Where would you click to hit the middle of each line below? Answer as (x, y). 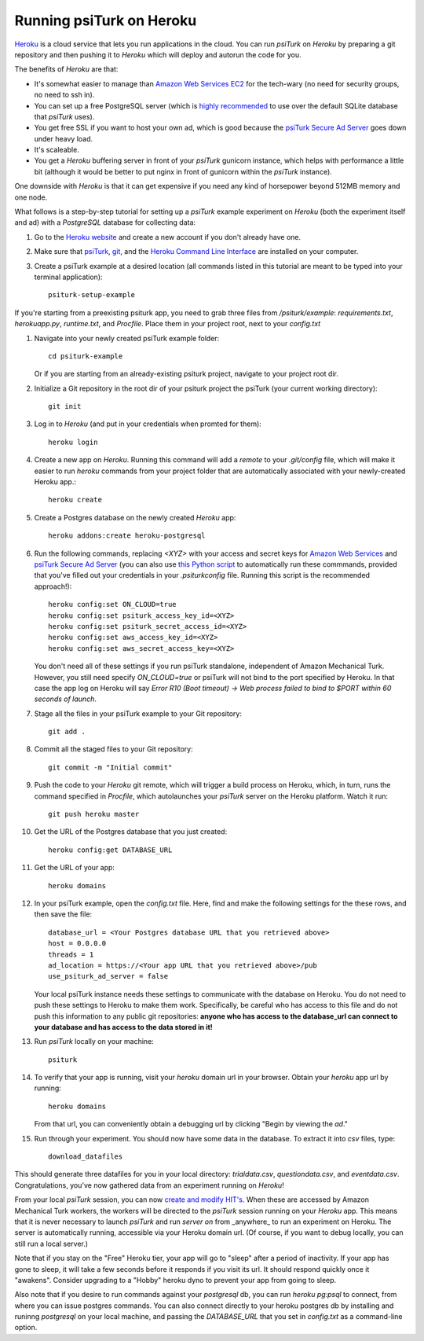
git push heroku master (94, 814)
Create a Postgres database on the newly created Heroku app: (135, 517)
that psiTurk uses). (64, 116)
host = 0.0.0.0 (77, 944)
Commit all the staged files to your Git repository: (113, 749)
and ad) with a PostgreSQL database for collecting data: (105, 222)
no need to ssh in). (64, 95)
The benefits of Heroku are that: (66, 69)
